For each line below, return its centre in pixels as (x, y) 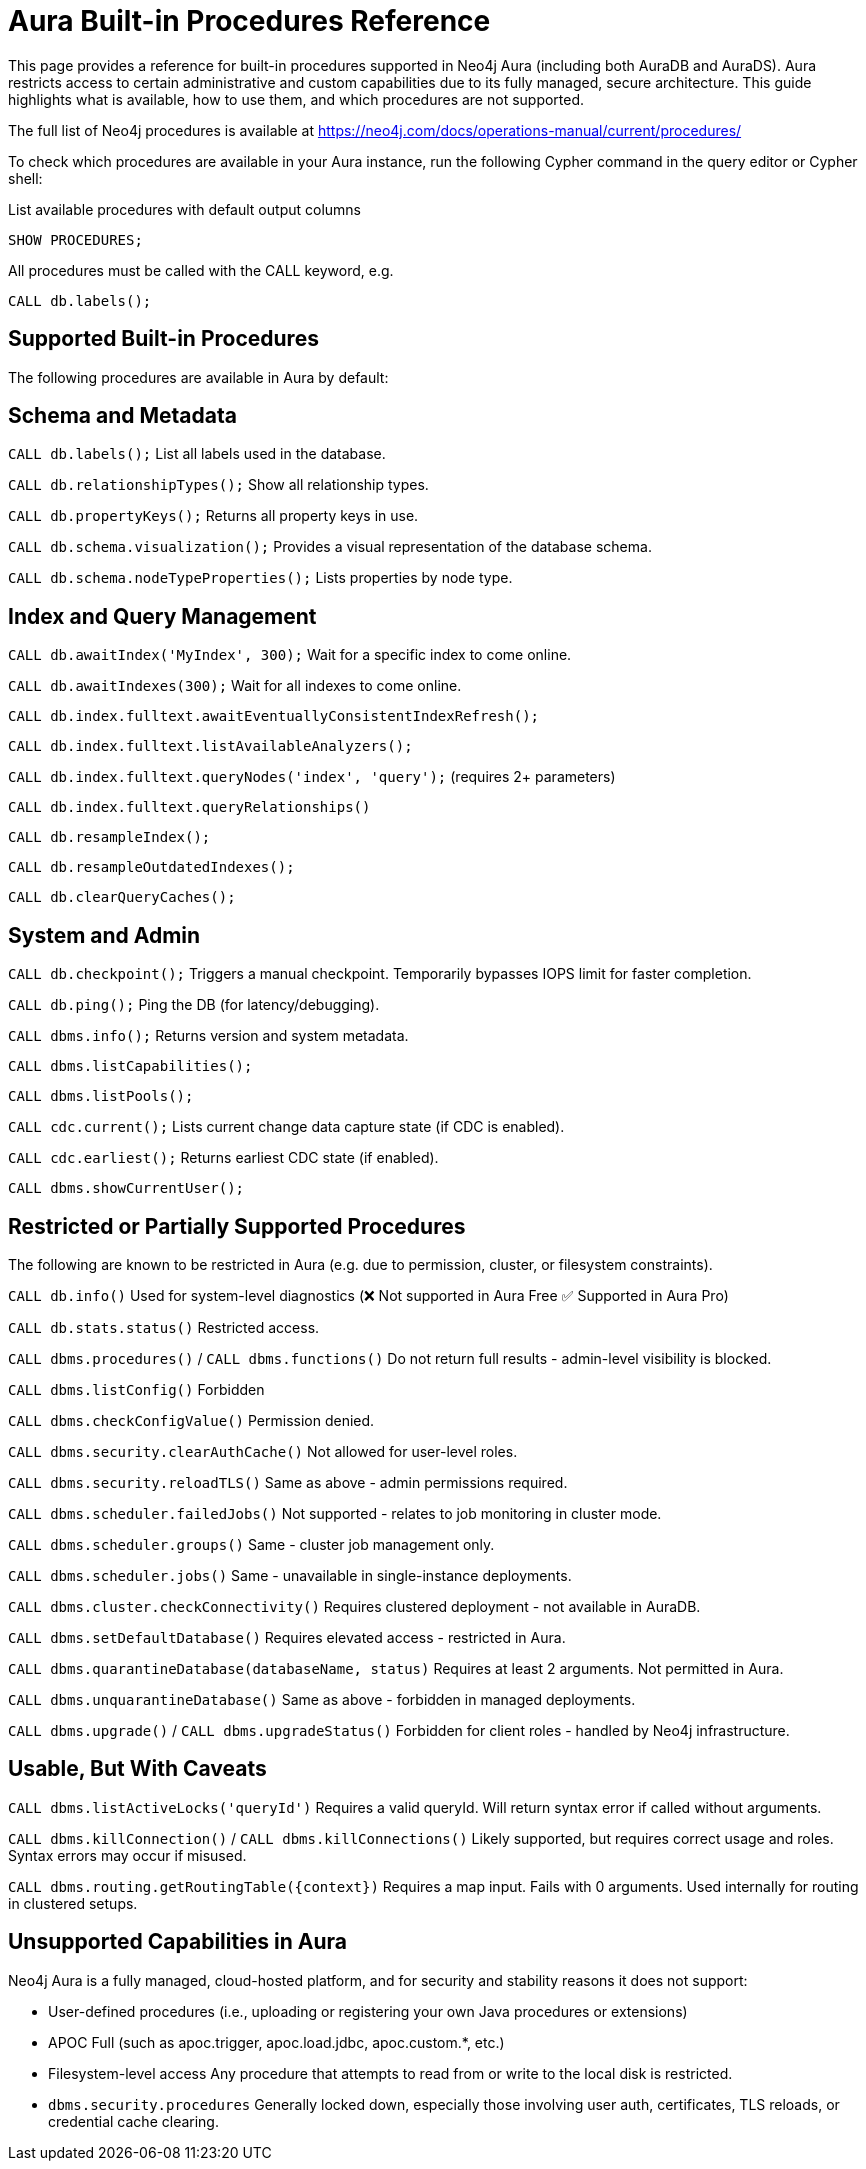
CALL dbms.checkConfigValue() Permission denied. (191, 1420)
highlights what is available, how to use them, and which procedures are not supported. (296, 99)
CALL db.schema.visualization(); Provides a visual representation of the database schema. (330, 547)
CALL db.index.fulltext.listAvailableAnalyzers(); (210, 746)
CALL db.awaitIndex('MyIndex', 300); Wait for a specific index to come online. (290, 655)
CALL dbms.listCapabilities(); (130, 1066)
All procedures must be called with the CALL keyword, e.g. (201, 270)
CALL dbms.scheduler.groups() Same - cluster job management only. (251, 1544)
